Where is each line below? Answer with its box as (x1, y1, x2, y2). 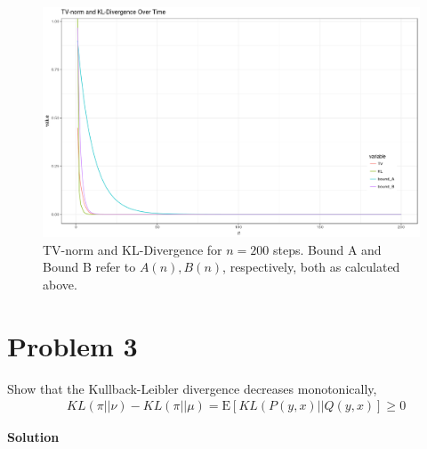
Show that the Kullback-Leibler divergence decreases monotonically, (7, 379, 377, 397)
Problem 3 (7, 327, 138, 363)
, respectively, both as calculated (222, 257, 400, 276)
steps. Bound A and (272, 240, 382, 258)
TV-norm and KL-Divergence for (43, 240, 222, 258)
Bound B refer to (43, 257, 136, 276)
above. (43, 274, 77, 293)
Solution (7, 428, 60, 446)
